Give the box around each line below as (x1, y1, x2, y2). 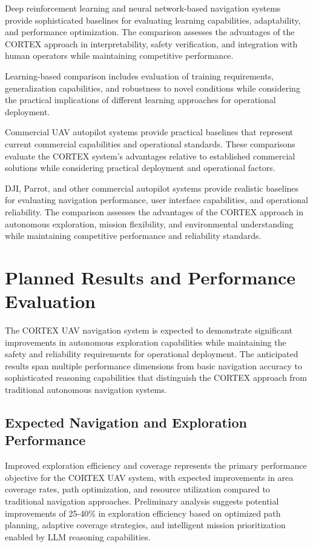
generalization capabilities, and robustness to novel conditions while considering (5, 81, 300, 94)
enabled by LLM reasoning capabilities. (5, 530, 151, 543)
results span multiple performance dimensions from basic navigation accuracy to (5, 359, 303, 372)
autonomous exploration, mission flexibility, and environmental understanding (5, 217, 294, 230)
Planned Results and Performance (5, 264, 296, 289)
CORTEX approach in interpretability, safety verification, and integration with (5, 37, 298, 50)
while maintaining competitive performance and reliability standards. (5, 229, 262, 242)
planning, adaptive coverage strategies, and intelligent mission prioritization (5, 518, 286, 531)
